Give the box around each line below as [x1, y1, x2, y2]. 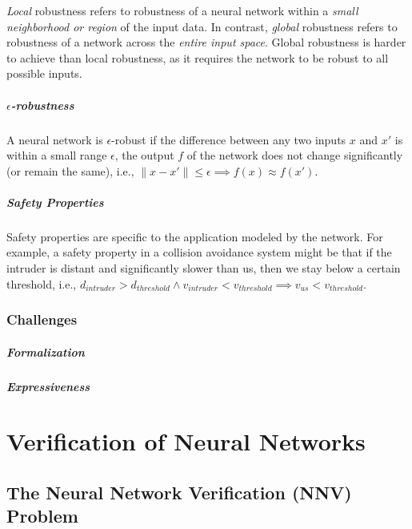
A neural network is [6, 131, 103, 147]
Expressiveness [6, 378, 90, 394]
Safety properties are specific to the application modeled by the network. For [6, 228, 383, 244]
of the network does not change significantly [186, 147, 403, 164]
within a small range [6, 147, 107, 164]
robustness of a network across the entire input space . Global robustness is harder [6, 34, 406, 50]
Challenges [6, 309, 78, 329]
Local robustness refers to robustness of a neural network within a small [6, 2, 358, 18]
